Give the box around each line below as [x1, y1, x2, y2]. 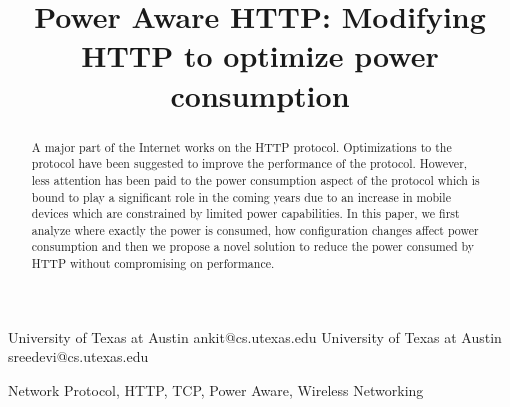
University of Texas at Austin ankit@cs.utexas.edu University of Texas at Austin [8, 326, 502, 347]
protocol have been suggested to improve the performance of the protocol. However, [31, 155, 468, 172]
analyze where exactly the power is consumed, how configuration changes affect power [31, 221, 479, 238]
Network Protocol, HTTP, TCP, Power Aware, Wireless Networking [8, 379, 424, 400]
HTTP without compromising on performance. [31, 255, 275, 272]
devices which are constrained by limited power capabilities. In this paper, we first [31, 205, 460, 222]
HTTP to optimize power [81, 35, 439, 76]
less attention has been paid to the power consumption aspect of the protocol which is [31, 171, 480, 188]
